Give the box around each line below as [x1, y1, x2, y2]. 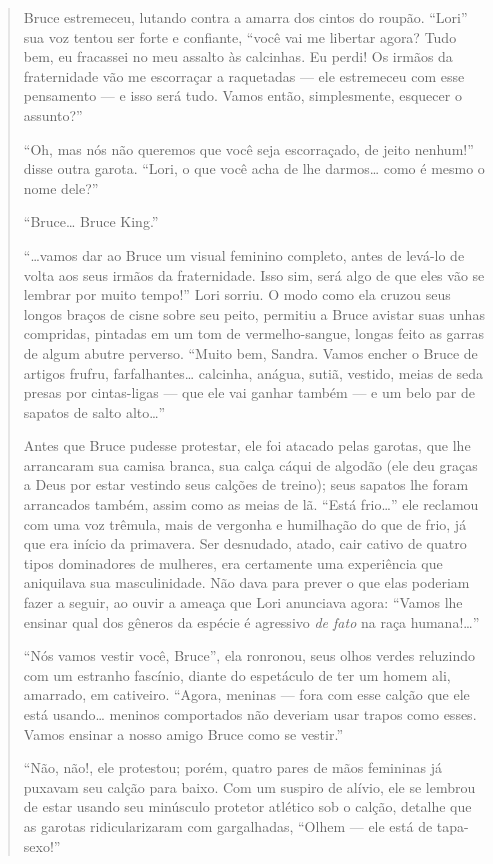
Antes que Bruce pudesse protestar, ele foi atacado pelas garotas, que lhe [23, 435, 471, 456]
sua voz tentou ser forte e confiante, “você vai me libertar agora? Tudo [23, 26, 457, 47]
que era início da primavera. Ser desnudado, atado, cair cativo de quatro [23, 533, 467, 554]
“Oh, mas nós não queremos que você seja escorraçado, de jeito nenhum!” [23, 138, 474, 159]
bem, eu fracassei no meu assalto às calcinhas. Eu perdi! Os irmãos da [23, 46, 453, 67]
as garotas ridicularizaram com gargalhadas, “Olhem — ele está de [23, 815, 433, 836]
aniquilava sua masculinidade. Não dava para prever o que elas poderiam [23, 572, 470, 593]
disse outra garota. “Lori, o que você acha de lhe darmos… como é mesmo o [23, 158, 485, 179]
